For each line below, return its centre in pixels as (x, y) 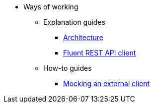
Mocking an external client (107, 83)
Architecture (83, 37)
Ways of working (51, 7)
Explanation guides (74, 22)
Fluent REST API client (100, 53)
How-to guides (68, 68)
